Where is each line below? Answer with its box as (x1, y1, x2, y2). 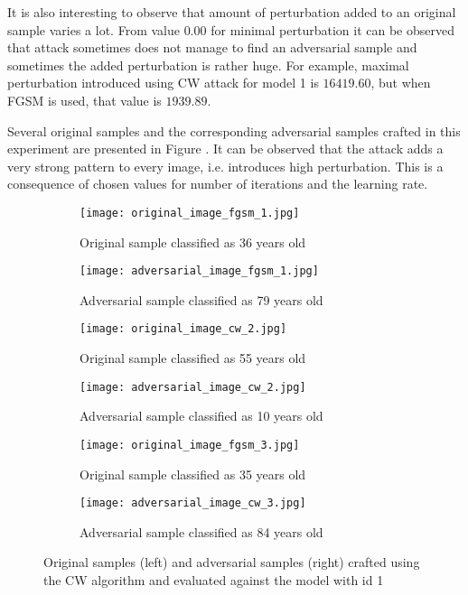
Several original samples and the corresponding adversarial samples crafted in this (7, 121, 461, 140)
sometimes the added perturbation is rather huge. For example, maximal (7, 55, 409, 74)
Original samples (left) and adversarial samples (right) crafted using (43, 553, 420, 572)
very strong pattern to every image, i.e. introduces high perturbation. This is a (7, 156, 444, 175)
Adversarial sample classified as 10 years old (80, 406, 323, 425)
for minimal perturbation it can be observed (211, 20, 454, 39)
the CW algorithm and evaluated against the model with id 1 (43, 571, 384, 590)
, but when (370, 73, 431, 92)
